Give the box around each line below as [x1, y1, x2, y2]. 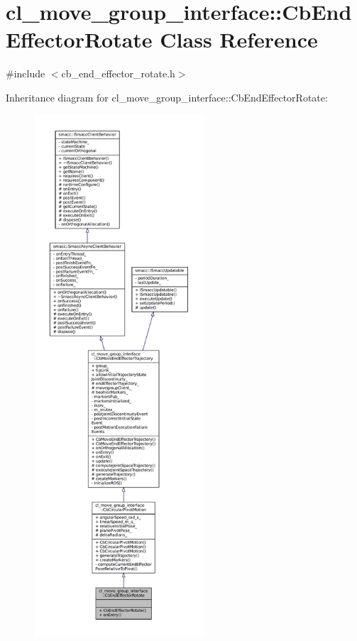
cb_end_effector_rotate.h [61, 66, 175, 81]
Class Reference [160, 25, 318, 54]
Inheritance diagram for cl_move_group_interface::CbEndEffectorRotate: [6, 89, 328, 104]
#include [6, 66, 45, 81]
